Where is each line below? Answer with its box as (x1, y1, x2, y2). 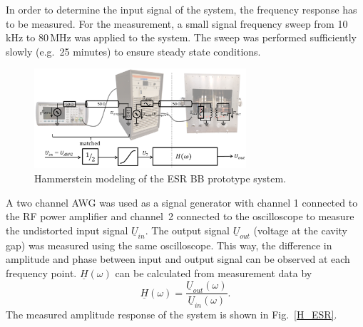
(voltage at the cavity (253, 222, 347, 237)
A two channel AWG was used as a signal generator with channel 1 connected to (6, 194, 358, 209)
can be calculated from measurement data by (115, 265, 312, 280)
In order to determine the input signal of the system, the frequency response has (6, 2, 357, 16)
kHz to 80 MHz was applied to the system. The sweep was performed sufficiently (6, 30, 357, 45)
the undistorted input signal (6, 222, 128, 237)
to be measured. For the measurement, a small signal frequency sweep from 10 (6, 16, 348, 31)
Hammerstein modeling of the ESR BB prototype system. (34, 170, 287, 185)
